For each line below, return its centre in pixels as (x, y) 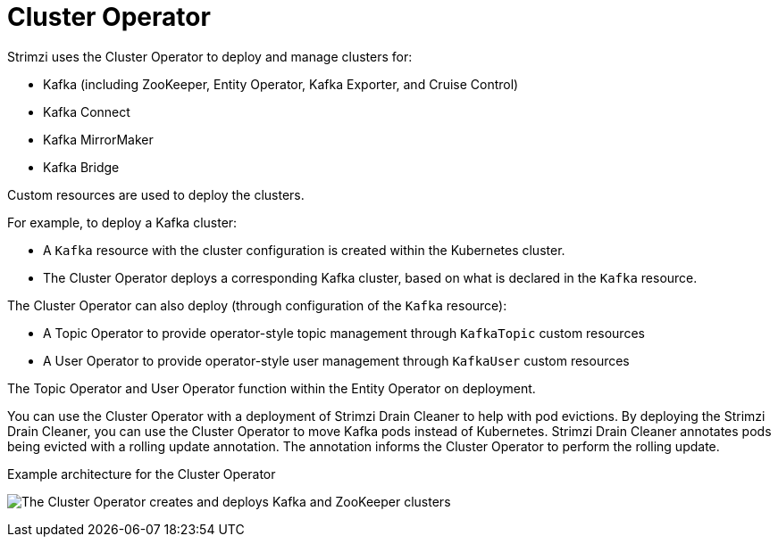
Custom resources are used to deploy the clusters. (156, 194)
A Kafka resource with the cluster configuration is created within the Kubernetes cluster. (304, 250)
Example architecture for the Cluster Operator (142, 474)
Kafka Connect (87, 111)
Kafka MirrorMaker (98, 139)
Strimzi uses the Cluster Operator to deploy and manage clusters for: (210, 56)
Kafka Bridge (81, 167)
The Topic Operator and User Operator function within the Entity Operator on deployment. (272, 388)
